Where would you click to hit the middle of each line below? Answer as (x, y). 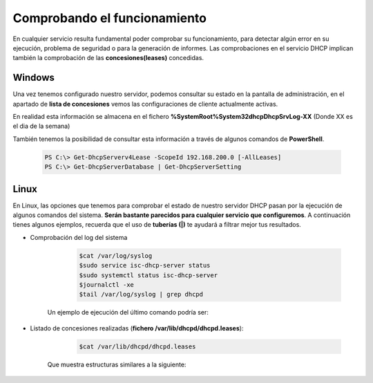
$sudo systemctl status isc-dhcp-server (148, 275)
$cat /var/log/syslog (116, 255)
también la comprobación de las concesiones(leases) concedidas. (108, 58)
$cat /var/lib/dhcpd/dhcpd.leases (137, 346)
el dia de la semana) (41, 126)
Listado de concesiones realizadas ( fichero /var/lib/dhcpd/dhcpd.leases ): (137, 328)
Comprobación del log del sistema (79, 237)
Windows (34, 78)
